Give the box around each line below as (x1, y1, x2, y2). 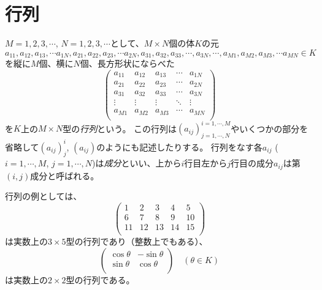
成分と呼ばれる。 (30, 169, 99, 182)
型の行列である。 (66, 273, 135, 286)
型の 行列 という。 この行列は (63, 122, 177, 135)
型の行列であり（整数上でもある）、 (66, 235, 208, 248)
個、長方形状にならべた (80, 57, 175, 70)
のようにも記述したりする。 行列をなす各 (96, 140, 263, 153)
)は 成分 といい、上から (92, 157, 182, 169)
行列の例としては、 (5, 190, 82, 203)
